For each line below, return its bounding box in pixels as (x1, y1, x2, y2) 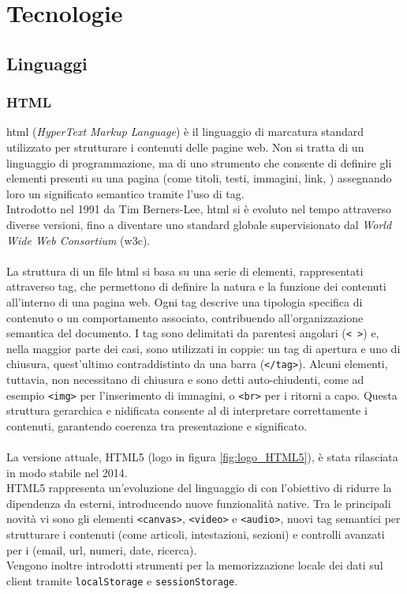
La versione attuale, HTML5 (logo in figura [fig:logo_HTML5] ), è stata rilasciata (6, 449, 398, 465)
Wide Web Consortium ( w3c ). (6, 231, 151, 248)
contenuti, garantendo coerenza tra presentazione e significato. (6, 417, 308, 434)
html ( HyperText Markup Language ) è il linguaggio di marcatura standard (6, 123, 364, 140)
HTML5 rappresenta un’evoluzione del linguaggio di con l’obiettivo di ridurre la (6, 479, 392, 496)
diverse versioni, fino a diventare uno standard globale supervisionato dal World (6, 216, 392, 232)
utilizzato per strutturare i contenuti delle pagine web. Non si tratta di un (6, 138, 364, 155)
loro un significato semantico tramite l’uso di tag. (6, 185, 245, 201)
